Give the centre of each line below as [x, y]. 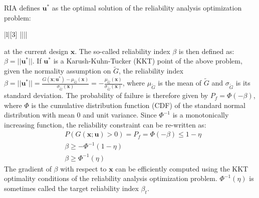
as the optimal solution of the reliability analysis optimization [147, 7]
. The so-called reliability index [122, 51]
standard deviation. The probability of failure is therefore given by [106, 95]
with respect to [83, 168]
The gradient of [28, 168]
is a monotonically [201, 115]
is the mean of [180, 83]
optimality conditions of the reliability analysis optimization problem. [111, 178]
